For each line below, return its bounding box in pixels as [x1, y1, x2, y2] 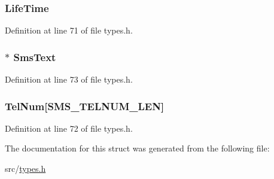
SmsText [13, 49, 56, 64]
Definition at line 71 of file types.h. [5, 24, 133, 37]
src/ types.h [5, 162, 46, 175]
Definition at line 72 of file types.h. [5, 122, 133, 134]
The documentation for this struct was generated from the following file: [5, 142, 270, 154]
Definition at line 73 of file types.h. [5, 73, 133, 86]
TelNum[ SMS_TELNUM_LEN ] [5, 98, 165, 113]
